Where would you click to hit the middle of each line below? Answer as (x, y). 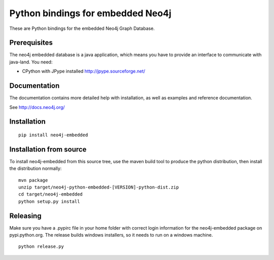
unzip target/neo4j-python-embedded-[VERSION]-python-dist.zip (99, 187)
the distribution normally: (36, 169)
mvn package (33, 180)
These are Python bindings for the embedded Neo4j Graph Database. (82, 28)
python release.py (41, 247)
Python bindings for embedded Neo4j (91, 13)
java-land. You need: (31, 62)
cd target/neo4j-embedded (51, 194)
